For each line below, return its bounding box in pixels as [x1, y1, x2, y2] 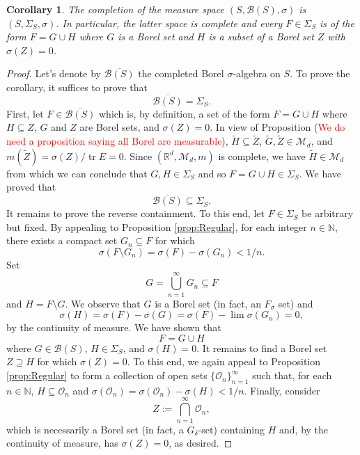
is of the [320, 15, 354, 30]
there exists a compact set [6, 233, 118, 248]
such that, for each [252, 368, 332, 383]
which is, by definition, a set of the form [99, 106, 270, 120]
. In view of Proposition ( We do [210, 120, 345, 134]
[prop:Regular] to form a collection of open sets [6, 368, 208, 383]
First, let [6, 106, 44, 120]
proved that [6, 179, 56, 194]
